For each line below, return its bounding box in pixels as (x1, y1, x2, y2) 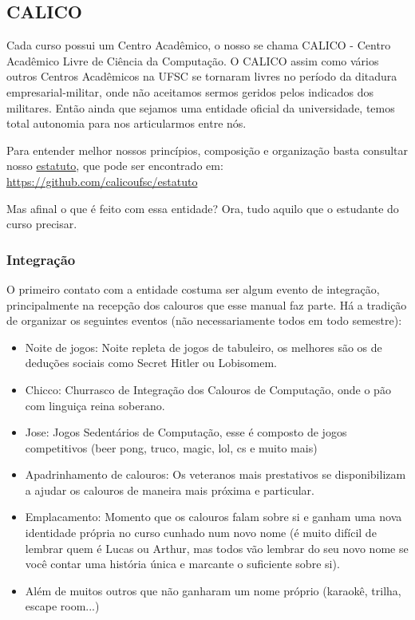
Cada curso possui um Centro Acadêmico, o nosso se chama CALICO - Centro (6, 37, 391, 53)
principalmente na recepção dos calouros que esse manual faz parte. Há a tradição (6, 296, 407, 313)
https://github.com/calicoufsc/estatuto (6, 172, 198, 189)
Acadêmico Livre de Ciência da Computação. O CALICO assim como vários (6, 52, 379, 69)
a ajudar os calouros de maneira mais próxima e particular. (25, 481, 314, 498)
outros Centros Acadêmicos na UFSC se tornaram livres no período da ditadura (6, 68, 397, 85)
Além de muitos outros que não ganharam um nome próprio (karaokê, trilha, (25, 582, 401, 598)
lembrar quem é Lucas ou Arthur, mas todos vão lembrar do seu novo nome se (25, 539, 409, 556)
